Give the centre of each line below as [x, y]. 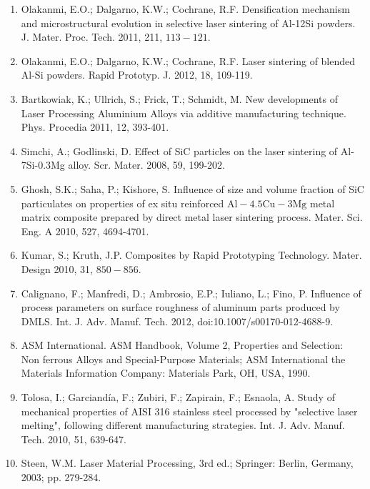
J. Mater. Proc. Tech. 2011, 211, [92, 37]
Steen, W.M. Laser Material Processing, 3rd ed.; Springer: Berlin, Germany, [187, 463]
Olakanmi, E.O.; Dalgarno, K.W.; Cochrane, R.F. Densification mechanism [185, 9]
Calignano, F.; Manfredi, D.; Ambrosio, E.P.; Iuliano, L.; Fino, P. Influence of [191, 293]
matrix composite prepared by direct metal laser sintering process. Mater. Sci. [192, 217]
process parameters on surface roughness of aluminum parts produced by [180, 307]
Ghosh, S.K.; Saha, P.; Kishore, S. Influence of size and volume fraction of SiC [192, 188]
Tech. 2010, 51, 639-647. [74, 439]
